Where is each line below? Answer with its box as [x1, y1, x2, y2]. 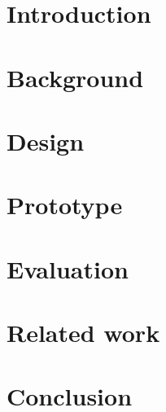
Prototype [7, 188, 123, 221]
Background [7, 60, 144, 94]
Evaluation [7, 252, 129, 285]
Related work [7, 316, 160, 349]
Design [7, 124, 85, 157]
